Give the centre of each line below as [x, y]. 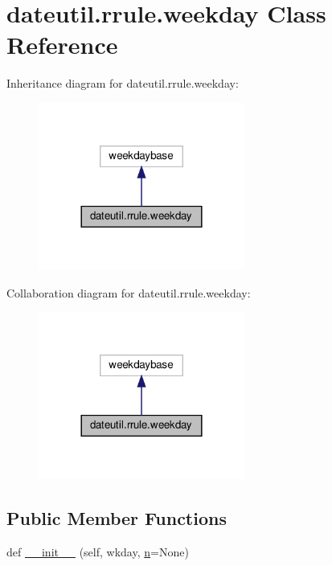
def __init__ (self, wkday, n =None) [98, 551]
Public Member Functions [117, 518]
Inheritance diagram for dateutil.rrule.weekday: [123, 83]
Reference [62, 45]
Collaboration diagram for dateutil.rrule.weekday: [129, 292]
